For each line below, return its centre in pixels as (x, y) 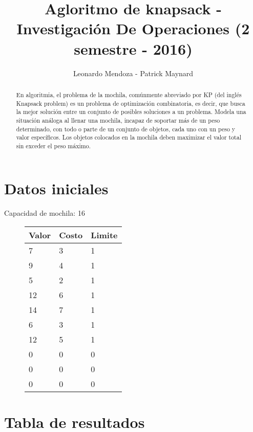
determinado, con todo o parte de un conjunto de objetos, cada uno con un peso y (126, 129)
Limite (104, 235)
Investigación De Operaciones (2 (133, 28)
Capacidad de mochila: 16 (45, 213)
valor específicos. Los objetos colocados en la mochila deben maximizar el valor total (129, 137)
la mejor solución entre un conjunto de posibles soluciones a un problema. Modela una (131, 112)
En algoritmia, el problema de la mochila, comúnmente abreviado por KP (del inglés (129, 94)
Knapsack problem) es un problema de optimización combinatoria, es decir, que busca (131, 103)
